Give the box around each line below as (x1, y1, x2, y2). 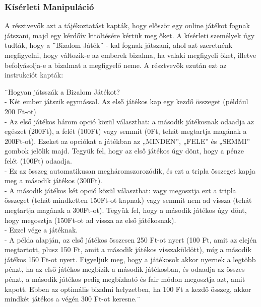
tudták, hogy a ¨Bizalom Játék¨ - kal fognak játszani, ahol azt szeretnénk (5, 40, 233, 50)
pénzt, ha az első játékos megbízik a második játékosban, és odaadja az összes (5, 264, 245, 274)
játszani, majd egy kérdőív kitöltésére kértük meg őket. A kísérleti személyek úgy (5, 30, 255, 40)
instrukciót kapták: (5, 69, 63, 80)
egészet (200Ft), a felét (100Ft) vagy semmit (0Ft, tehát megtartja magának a (5, 126, 247, 136)
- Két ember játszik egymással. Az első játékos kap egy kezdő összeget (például (5, 96, 248, 107)
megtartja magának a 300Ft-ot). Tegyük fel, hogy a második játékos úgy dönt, (5, 204, 247, 215)
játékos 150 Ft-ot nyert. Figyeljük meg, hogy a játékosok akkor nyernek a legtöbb (5, 254, 256, 264)
